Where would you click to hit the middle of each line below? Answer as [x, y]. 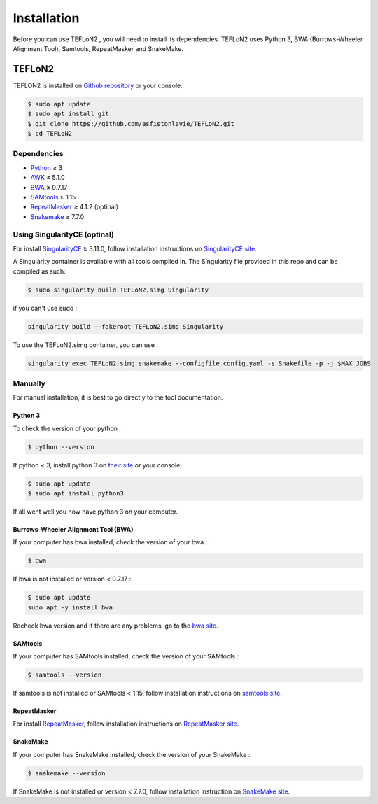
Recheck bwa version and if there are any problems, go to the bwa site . [115, 626]
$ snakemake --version [66, 773]
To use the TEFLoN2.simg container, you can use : [86, 345]
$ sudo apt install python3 [76, 493]
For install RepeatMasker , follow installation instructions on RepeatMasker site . [126, 724]
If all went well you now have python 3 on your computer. [96, 512]
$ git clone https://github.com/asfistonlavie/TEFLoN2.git [131, 124]
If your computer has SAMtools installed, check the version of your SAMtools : [126, 656]
